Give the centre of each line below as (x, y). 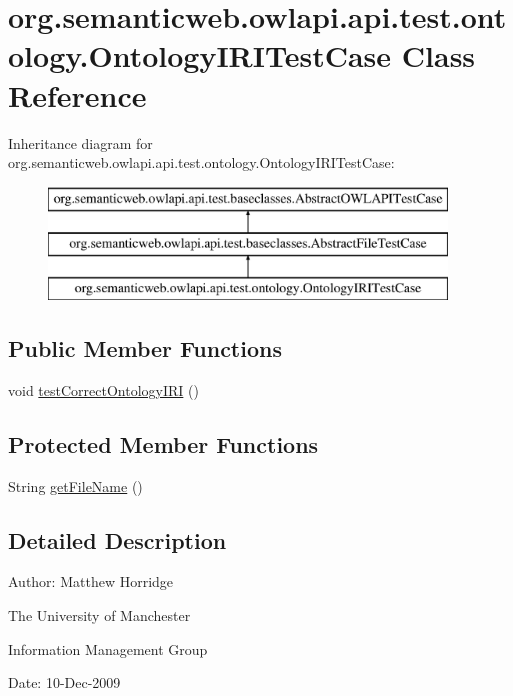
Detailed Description (117, 539)
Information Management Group (108, 648)
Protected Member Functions (163, 443)
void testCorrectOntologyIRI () (103, 389)
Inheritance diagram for (80, 142)
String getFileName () (75, 485)
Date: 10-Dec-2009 (64, 682)
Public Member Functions (145, 348)
